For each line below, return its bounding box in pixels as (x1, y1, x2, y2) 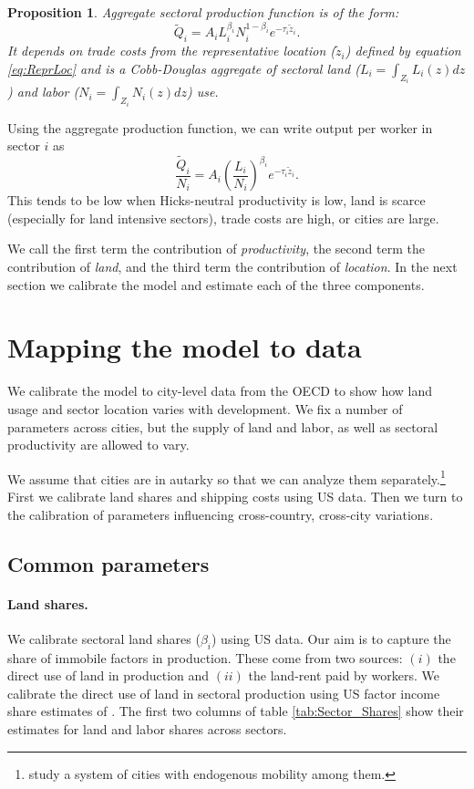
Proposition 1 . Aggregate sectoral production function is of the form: (7, 3, 399, 21)
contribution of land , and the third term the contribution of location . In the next (7, 257, 458, 276)
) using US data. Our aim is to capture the (211, 628, 451, 648)
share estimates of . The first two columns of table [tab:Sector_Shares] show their (7, 701, 464, 721)
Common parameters (7, 549, 210, 577)
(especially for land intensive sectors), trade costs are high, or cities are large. (7, 208, 439, 227)
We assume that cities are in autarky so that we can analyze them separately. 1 (7, 466, 446, 488)
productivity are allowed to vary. (7, 435, 190, 454)
